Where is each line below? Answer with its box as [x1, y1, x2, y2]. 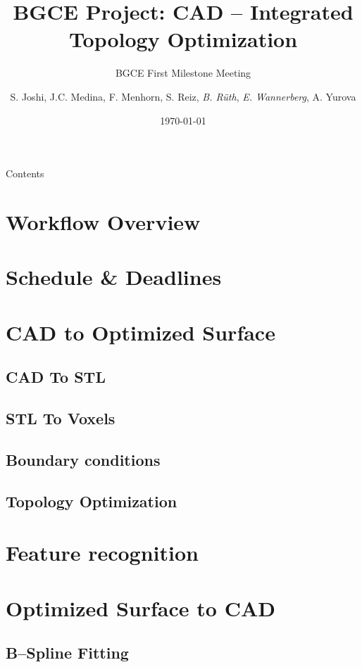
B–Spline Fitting [6, 642, 129, 663]
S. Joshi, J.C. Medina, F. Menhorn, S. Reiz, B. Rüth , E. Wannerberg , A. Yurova [10, 89, 356, 103]
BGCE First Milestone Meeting [115, 65, 251, 80]
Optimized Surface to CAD [6, 593, 275, 622]
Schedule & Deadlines [6, 262, 222, 291]
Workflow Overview [6, 207, 201, 236]
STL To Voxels [6, 407, 116, 428]
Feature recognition [6, 538, 199, 567]
